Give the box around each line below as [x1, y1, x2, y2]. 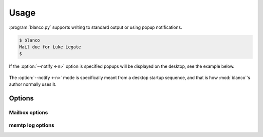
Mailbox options [9, 109, 48, 116]
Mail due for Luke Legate [19, 44, 81, 50]
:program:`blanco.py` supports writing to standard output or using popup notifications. [9, 24, 182, 30]
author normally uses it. [9, 81, 56, 87]
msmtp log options [9, 122, 55, 129]
